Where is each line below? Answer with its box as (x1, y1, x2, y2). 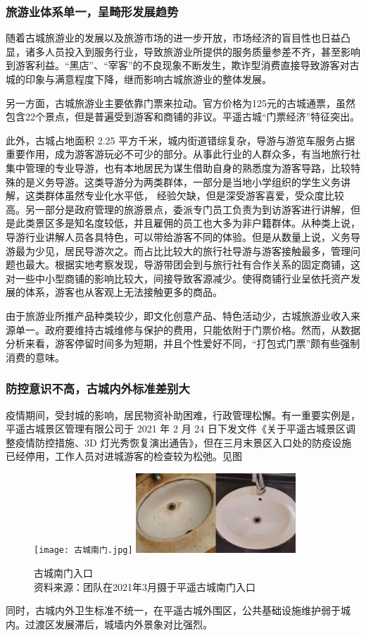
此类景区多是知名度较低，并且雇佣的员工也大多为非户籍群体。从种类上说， (15, 216, 360, 230)
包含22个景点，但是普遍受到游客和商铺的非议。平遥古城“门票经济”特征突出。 (6, 109, 360, 124)
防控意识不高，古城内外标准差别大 (6, 380, 190, 397)
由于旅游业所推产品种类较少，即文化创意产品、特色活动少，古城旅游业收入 (6, 308, 351, 323)
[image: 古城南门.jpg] (34, 545, 133, 556)
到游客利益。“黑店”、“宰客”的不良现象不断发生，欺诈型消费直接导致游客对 (6, 58, 350, 73)
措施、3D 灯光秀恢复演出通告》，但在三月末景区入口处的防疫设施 (54, 435, 352, 449)
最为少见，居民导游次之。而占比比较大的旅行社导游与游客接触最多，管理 (15, 243, 351, 258)
